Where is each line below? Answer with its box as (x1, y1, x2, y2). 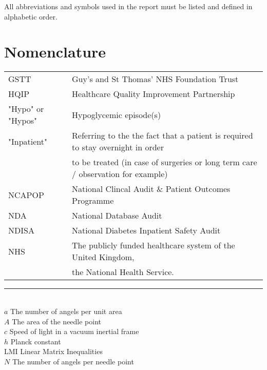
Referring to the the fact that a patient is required (72, 129, 253, 142)
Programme (72, 194, 114, 207)
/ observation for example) (72, 168, 168, 180)
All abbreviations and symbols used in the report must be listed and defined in (4, 1, 253, 11)
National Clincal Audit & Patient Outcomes (72, 183, 231, 195)
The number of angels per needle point (12, 356, 134, 366)
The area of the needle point (12, 316, 102, 326)
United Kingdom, (72, 251, 135, 263)
